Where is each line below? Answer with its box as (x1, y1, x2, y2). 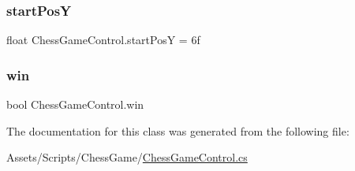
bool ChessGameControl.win (6, 96, 144, 113)
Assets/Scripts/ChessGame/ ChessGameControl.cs (6, 149, 248, 165)
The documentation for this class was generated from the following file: (6, 122, 349, 139)
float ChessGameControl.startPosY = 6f (6, 32, 200, 48)
